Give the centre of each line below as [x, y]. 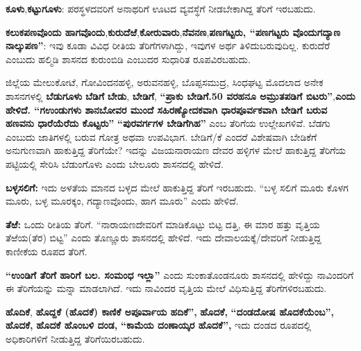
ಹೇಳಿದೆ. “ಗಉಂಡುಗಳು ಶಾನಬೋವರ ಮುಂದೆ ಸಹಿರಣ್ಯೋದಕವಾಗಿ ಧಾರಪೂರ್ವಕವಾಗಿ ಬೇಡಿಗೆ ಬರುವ [167, 109]
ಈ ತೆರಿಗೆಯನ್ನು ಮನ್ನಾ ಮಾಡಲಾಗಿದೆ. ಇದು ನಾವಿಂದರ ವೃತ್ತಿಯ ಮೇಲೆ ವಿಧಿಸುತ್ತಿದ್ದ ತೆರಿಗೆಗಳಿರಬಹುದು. [166, 288]
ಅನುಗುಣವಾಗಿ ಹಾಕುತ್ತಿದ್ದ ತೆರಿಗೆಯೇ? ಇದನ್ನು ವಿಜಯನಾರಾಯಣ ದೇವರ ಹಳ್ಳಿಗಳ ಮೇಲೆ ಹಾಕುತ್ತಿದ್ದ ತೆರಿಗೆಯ [176, 150]
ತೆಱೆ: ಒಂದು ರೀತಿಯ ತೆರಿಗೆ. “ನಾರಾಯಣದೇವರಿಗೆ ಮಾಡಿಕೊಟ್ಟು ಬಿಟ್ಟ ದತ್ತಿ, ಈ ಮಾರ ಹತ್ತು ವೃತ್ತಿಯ [163, 224]
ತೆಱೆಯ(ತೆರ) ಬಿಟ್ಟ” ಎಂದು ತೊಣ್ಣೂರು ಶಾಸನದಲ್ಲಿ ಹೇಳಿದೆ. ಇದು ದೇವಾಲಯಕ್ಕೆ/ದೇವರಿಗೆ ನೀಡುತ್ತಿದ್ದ [163, 238]
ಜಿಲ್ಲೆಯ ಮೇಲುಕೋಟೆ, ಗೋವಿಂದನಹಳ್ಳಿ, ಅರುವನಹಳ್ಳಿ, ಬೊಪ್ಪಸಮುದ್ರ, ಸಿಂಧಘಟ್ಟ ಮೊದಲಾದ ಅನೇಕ [165, 82]
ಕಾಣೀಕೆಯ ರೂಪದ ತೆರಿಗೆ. [47, 251]
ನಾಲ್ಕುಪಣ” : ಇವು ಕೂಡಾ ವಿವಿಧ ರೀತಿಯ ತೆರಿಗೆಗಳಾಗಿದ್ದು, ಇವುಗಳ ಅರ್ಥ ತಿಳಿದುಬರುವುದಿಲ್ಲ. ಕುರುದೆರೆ [168, 45]
